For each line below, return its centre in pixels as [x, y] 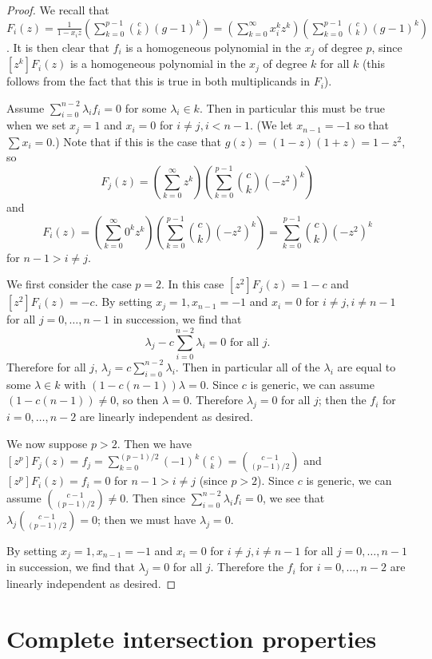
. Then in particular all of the [248, 366]
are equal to [367, 366]
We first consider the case [69, 284]
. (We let [271, 125]
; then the [342, 400]
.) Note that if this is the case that [137, 141]
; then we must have [147, 519]
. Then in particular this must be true [292, 107]
